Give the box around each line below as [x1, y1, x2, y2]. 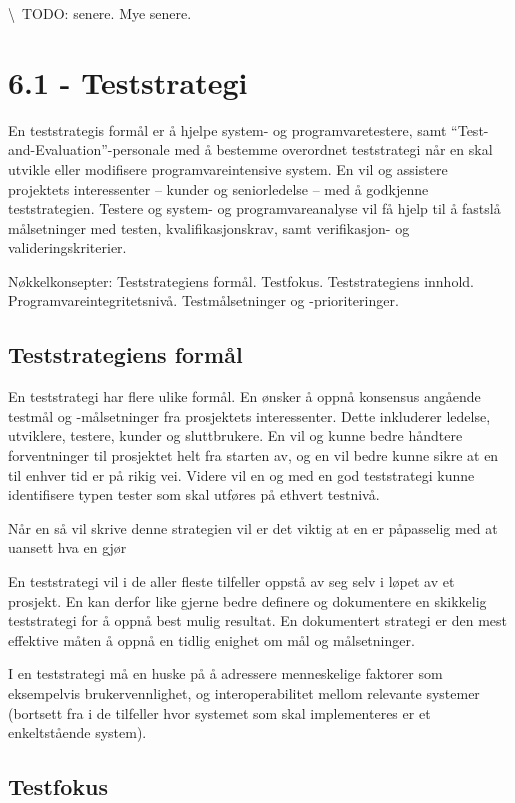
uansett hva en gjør [8, 537, 127, 558]
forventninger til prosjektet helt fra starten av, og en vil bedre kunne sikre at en [8, 445, 499, 466]
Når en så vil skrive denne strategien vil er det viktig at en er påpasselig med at [8, 517, 498, 538]
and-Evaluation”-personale [8, 139, 170, 160]
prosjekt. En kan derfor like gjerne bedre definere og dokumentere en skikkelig [8, 590, 487, 611]
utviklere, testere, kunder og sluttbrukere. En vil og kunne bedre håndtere [8, 425, 463, 446]
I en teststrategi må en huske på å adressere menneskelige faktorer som [8, 663, 443, 684]
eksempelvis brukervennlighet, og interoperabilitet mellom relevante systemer [8, 682, 480, 703]
